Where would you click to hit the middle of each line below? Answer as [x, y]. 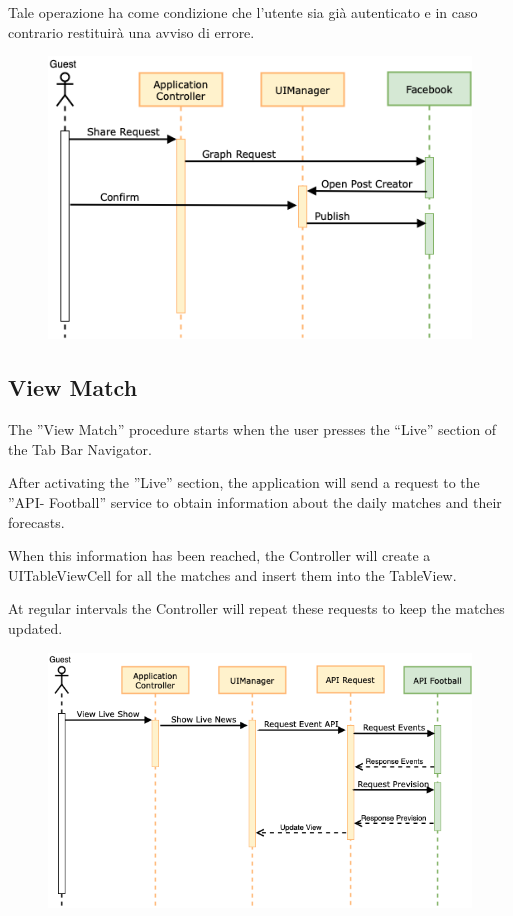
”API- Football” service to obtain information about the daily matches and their [255, 501]
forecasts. [36, 521]
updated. [35, 627]
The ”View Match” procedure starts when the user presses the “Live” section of [252, 429]
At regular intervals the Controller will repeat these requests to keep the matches [256, 608]
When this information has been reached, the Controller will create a [219, 555]
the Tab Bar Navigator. [80, 448]
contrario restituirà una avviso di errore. [131, 31]
